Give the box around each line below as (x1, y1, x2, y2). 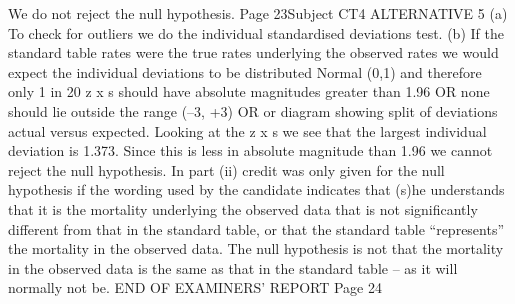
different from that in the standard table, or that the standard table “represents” (8, 218, 505, 239)
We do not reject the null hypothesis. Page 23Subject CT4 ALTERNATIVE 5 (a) (8, 3, 508, 23)
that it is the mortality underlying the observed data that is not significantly (8, 198, 478, 219)
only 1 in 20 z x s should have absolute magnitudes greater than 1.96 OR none (8, 81, 490, 102)
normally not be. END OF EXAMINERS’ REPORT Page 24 (8, 277, 382, 298)
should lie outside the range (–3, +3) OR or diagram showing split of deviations (8, 100, 498, 121)
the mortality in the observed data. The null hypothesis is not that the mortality (8, 238, 504, 259)
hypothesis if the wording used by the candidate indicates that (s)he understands (8, 179, 505, 200)
